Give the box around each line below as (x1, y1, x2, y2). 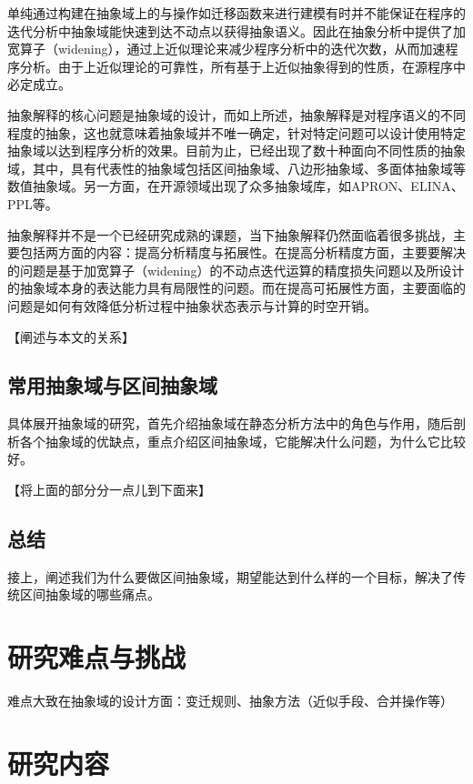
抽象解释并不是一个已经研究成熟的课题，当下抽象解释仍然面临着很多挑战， (7, 225, 453, 244)
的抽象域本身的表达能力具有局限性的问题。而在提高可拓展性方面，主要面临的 (7, 278, 466, 297)
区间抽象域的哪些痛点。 (19, 585, 160, 604)
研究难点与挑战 (7, 638, 186, 676)
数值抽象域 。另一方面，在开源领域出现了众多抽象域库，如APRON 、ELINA (7, 176, 451, 196)
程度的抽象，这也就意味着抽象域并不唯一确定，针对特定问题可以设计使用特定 (7, 123, 466, 142)
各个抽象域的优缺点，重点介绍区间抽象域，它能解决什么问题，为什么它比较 (19, 431, 466, 450)
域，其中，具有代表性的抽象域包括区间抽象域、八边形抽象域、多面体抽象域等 (7, 158, 466, 177)
